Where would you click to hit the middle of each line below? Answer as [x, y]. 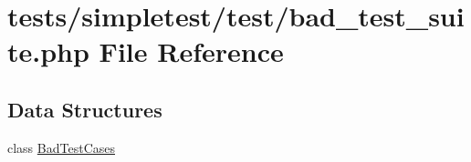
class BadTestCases [61, 147]
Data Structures [85, 109]
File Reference [191, 51]
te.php [48, 51]
